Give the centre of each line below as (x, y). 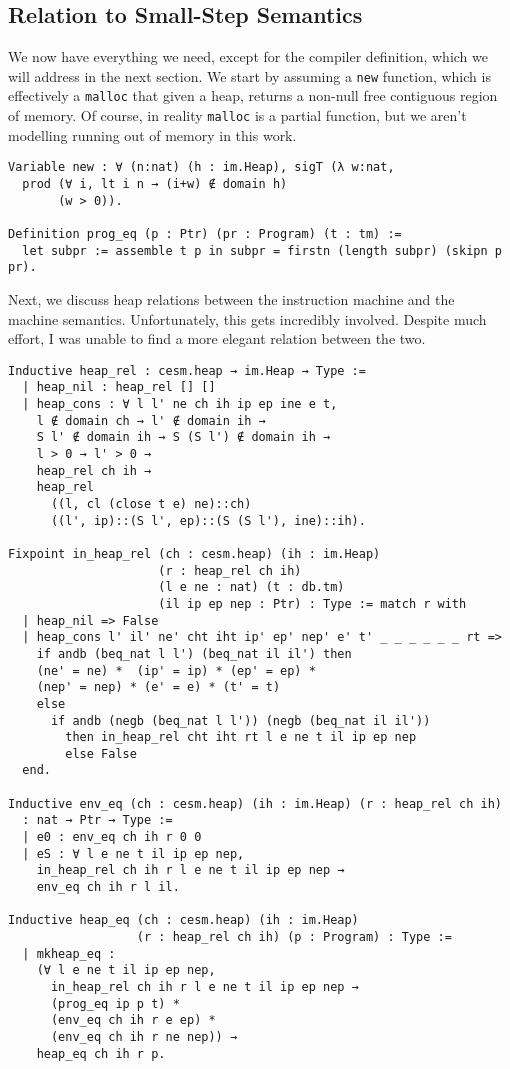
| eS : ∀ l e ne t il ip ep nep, (133, 853)
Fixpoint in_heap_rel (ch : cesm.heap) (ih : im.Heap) (194, 553)
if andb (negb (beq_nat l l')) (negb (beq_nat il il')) (240, 720)
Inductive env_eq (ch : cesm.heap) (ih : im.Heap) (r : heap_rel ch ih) (255, 803)
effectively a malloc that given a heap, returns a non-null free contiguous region (253, 95)
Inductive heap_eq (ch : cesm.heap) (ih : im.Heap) (183, 920)
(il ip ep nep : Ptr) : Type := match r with (312, 603)
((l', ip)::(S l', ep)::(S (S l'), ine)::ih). (208, 520)
